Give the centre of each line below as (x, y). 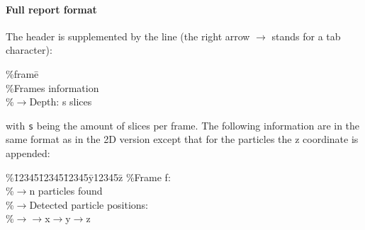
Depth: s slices (61, 102)
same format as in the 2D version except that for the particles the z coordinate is (182, 139)
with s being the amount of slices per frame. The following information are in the (183, 125)
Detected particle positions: (89, 204)
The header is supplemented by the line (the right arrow (128, 36)
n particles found (66, 191)
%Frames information (52, 87)
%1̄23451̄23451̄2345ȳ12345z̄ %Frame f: (88, 177)
